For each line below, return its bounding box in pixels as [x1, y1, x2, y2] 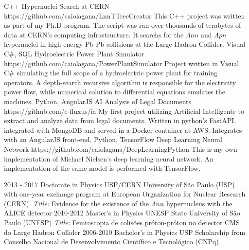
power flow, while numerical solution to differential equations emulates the [4, 87, 225, 97]
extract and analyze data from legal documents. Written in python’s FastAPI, [4, 115, 236, 125]
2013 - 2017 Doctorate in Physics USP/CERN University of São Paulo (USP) [4, 179, 235, 189]
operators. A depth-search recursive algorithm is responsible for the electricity [4, 77, 236, 87]
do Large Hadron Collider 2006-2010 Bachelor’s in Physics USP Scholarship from [4, 227, 246, 237]
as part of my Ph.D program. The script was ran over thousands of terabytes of [4, 20, 241, 30]
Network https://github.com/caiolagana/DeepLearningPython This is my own [4, 143, 237, 154]
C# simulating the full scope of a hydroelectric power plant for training [4, 68, 218, 78]
